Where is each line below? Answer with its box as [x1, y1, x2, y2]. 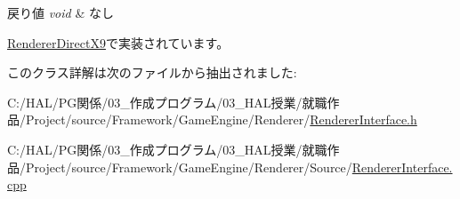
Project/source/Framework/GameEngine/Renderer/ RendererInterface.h [25, 110, 417, 129]
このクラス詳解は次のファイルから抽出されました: [7, 63, 297, 82]
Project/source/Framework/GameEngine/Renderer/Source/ [25, 157, 352, 176]
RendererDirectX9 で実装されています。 [7, 33, 230, 52]
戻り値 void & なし [7, 4, 114, 21]
